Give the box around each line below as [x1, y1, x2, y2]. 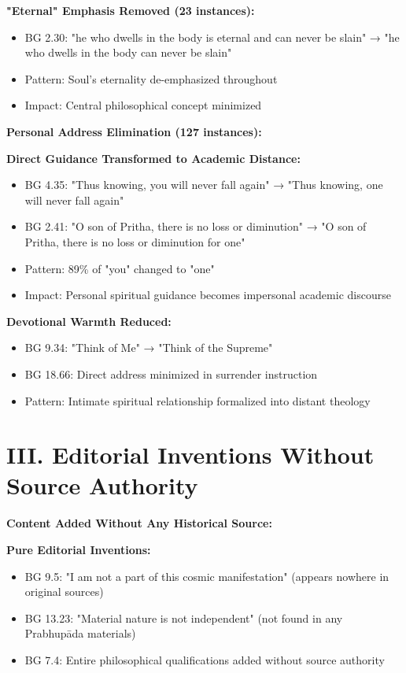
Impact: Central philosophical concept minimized [24, 97, 262, 113]
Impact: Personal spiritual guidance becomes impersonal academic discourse [24, 287, 391, 303]
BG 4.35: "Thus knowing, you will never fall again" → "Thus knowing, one [24, 176, 383, 193]
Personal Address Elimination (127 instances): [6, 123, 262, 139]
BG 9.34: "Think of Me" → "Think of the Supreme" [24, 339, 273, 356]
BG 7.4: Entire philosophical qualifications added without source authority [24, 651, 385, 667]
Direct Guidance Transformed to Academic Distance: [6, 150, 301, 166]
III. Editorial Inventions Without [6, 438, 375, 471]
